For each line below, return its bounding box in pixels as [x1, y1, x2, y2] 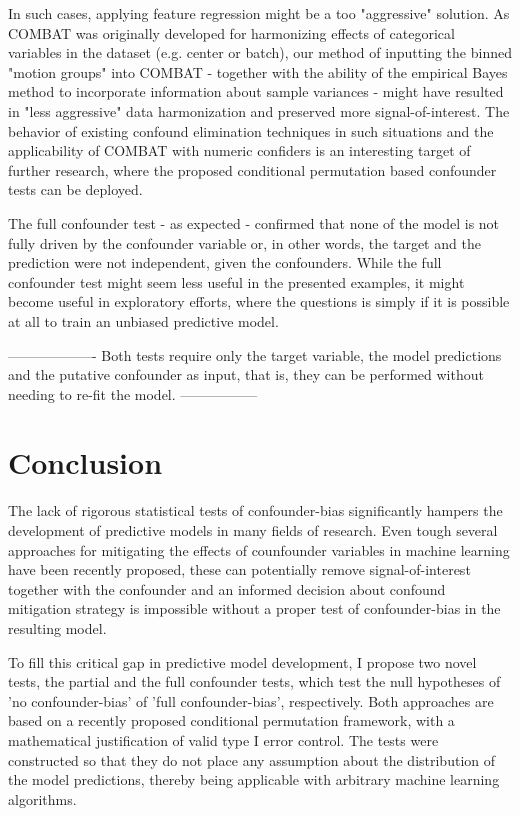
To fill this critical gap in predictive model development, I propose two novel [8, 651, 477, 672]
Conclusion [8, 442, 163, 483]
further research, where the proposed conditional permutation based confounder [8, 159, 497, 180]
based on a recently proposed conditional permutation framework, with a [8, 710, 455, 731]
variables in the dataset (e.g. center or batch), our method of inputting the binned [8, 42, 512, 63]
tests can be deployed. [8, 179, 143, 200]
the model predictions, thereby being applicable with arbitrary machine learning [8, 769, 500, 790]
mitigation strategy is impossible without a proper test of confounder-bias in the [8, 598, 501, 619]
